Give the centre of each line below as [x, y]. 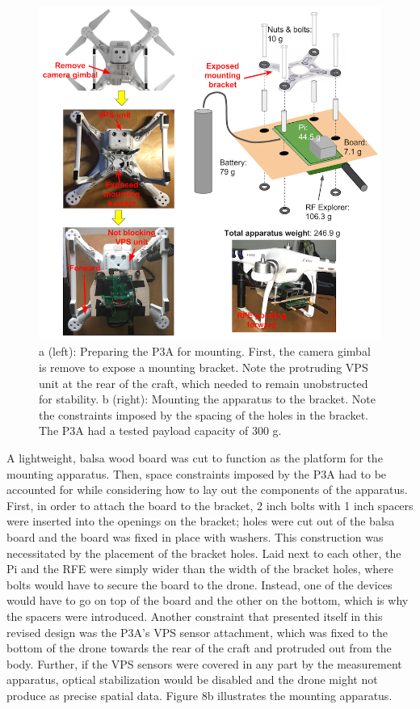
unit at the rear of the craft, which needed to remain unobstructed [204, 383]
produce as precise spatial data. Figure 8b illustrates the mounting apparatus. [199, 695]
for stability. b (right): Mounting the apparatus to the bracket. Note [207, 399]
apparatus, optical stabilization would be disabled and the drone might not [192, 679]
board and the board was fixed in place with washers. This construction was [195, 536]
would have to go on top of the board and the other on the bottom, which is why [208, 600]
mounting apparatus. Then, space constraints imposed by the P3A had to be [197, 473]
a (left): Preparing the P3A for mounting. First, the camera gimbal [205, 351]
